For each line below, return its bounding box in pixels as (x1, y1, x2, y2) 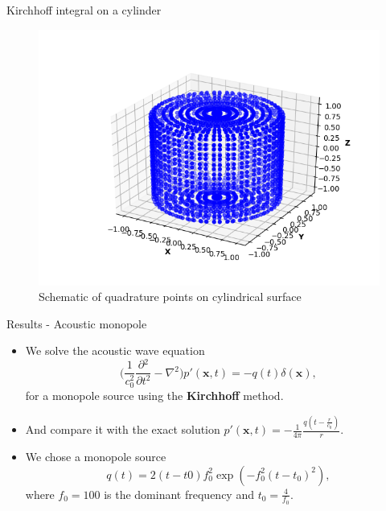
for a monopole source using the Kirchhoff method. (25, 387, 284, 404)
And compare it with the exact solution (25, 421, 220, 438)
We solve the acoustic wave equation (25, 342, 205, 359)
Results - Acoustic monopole (6, 315, 147, 332)
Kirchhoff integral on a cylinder (6, 2, 162, 18)
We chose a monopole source (25, 447, 166, 464)
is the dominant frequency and (104, 485, 254, 502)
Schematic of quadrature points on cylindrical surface (39, 288, 302, 305)
